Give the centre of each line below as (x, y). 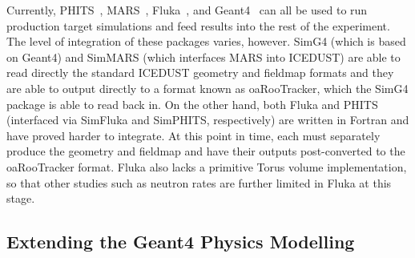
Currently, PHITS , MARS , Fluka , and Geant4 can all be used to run (187, 10)
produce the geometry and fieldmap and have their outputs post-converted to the (206, 151)
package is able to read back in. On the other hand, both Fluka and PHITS (192, 104)
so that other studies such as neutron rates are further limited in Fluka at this (199, 182)
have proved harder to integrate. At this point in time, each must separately (193, 135)
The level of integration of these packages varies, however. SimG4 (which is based (206, 41)
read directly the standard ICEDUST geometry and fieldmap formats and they (200, 73)
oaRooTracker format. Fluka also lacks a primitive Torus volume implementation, (207, 166)
